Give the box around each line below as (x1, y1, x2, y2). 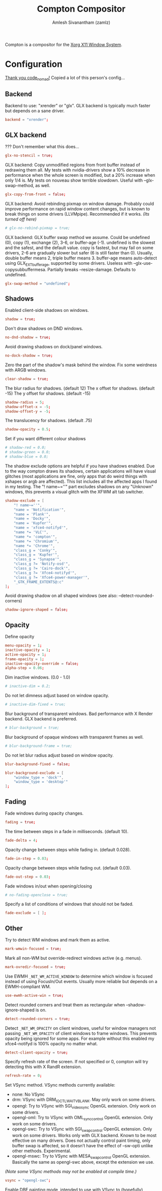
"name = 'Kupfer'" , (14, 521, 53, 526)
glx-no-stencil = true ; (5, 153, 53, 158)
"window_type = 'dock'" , (14, 775, 64, 780)
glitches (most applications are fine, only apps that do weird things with (5, 473, 147, 479)
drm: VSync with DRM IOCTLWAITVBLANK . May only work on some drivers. (12, 1097, 156, 1104)
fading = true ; (5, 820, 36, 825)
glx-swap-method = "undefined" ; (5, 281, 70, 286)
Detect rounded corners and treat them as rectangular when (5, 1002, 125, 1007)
